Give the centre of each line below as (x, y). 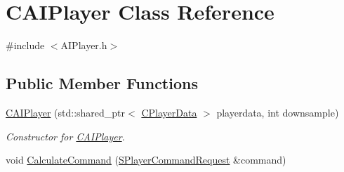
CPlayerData (169, 112)
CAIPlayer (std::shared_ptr (66, 112)
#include (25, 45)
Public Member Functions (102, 83)
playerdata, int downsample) (278, 112)
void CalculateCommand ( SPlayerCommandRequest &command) (146, 160)
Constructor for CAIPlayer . (65, 136)
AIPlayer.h (84, 45)
